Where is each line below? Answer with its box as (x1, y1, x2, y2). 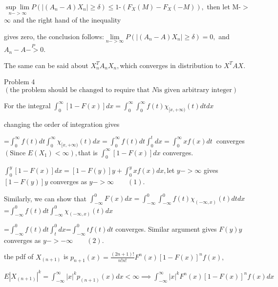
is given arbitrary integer (157, 86, 232, 94)
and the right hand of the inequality (13, 15, 121, 25)
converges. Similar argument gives (115, 223, 217, 234)
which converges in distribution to (120, 60, 222, 70)
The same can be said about (4, 60, 88, 70)
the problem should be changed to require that (10, 86, 150, 94)
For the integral (4, 100, 51, 110)
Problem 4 (4, 76, 35, 87)
